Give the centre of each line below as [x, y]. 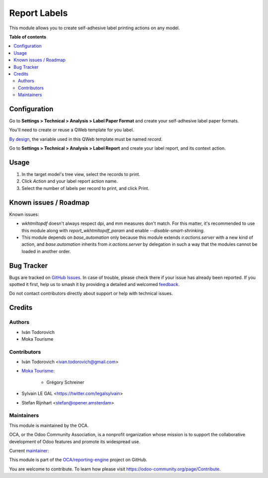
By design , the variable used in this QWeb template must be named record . [86, 139]
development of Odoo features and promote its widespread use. [75, 441]
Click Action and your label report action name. [70, 181]
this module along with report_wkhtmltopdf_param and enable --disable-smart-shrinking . [113, 230]
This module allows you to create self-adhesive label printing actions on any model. [95, 28]
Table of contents [28, 37]
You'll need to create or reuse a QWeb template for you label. [71, 130]
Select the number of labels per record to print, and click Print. [85, 188]
